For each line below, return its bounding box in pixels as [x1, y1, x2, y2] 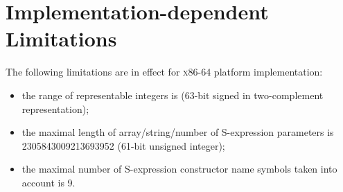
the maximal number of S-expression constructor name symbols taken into [21, 162, 337, 176]
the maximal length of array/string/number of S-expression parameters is [21, 125, 334, 139]
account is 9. [21, 175, 76, 189]
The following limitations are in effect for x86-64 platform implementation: [6, 64, 323, 79]
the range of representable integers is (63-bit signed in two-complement [21, 87, 324, 102]
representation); [21, 101, 89, 116]
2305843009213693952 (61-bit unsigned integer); [21, 138, 225, 152]
